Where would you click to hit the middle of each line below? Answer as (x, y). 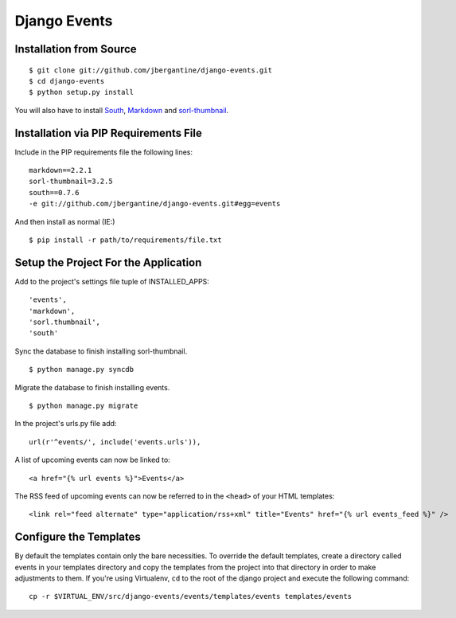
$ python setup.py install (82, 92)
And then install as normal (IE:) (65, 221)
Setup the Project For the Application (108, 262)
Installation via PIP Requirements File (108, 133)
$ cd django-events (67, 81)
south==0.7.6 (54, 192)
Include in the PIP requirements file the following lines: (104, 152)
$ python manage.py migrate (84, 406)
